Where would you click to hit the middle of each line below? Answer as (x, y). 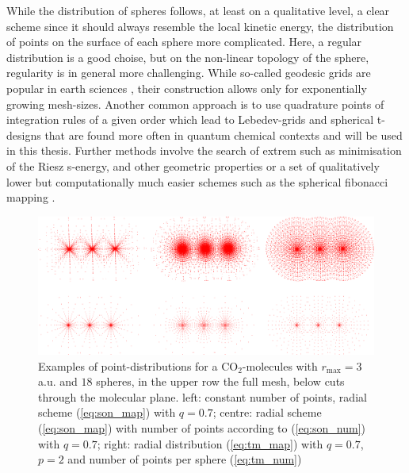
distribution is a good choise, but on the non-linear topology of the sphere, (188, 57)
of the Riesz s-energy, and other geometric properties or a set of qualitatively (193, 165)
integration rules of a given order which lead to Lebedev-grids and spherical (190, 119)
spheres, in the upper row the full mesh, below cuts (220, 381)
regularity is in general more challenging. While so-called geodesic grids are (189, 73)
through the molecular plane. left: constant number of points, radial (203, 396)
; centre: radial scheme (267, 412)
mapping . (31, 197)
